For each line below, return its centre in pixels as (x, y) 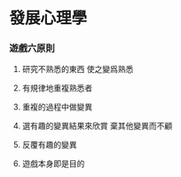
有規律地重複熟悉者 (57, 88)
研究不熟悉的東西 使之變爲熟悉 (78, 69)
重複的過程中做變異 (57, 107)
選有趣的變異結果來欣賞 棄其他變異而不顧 (97, 126)
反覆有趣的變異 (49, 145)
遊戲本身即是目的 (53, 164)
